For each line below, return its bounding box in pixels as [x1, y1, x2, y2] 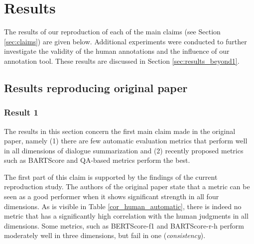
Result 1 [4, 106, 38, 119]
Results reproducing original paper [4, 80, 188, 95]
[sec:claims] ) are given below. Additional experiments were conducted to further [4, 36, 247, 46]
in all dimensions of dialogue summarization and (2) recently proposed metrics [4, 145, 244, 155]
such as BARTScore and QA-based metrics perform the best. [4, 155, 190, 165]
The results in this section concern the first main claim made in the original [4, 125, 236, 136]
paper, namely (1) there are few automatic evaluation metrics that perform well [4, 135, 248, 146]
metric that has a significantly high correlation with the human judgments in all [4, 211, 249, 221]
